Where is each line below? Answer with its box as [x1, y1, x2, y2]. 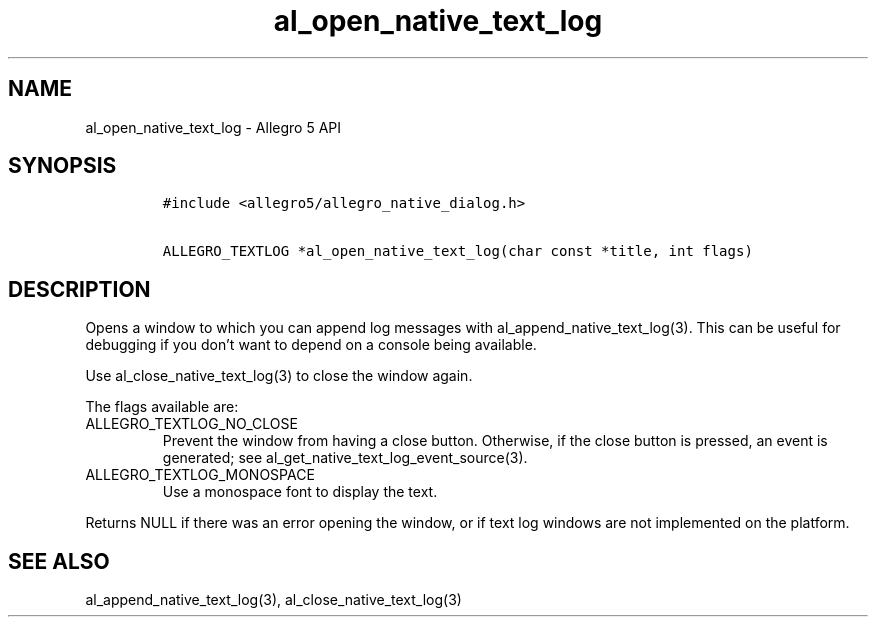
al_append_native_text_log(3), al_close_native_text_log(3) [85, 591, 462, 609]
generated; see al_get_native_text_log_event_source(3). [162, 449, 528, 467]
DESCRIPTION [8, 276, 151, 302]
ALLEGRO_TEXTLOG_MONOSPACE [85, 466, 315, 484]
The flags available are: [85, 398, 239, 416]
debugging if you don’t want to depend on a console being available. [85, 336, 537, 354]
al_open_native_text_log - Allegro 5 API [85, 118, 342, 136]
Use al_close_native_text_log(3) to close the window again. [85, 367, 473, 385]
